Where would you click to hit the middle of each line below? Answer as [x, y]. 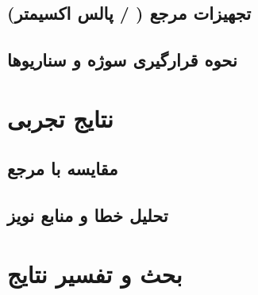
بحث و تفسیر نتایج [95, 273]
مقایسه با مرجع [63, 169]
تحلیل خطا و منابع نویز [88, 215]
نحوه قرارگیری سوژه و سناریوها [122, 60]
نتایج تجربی [60, 118]
